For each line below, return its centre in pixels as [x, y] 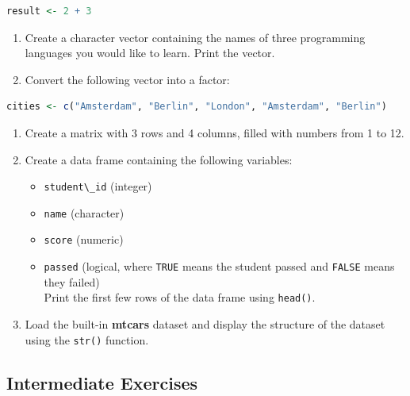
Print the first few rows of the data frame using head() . [180, 297]
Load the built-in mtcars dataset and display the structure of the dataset [205, 324]
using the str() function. [87, 339]
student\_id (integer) [98, 186]
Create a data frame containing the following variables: [159, 159]
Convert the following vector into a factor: [127, 79]
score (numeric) [84, 239]
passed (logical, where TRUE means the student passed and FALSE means [219, 266]
